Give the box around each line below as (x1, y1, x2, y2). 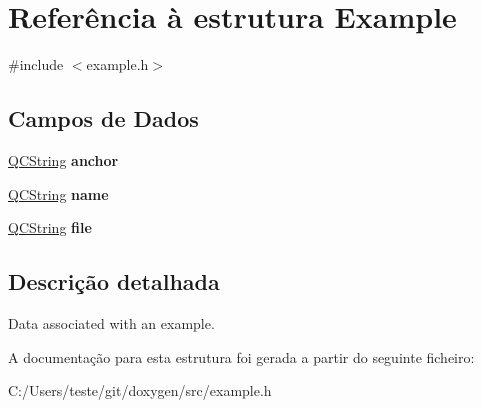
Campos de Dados (8, 103, 199, 134)
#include (8, 54, 64, 75)
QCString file (8, 217, 92, 238)
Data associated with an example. (8, 312, 215, 333)
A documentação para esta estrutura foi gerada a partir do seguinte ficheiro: (8, 346, 475, 367)
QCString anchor (8, 149, 119, 170)
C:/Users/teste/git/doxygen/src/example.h (8, 380, 272, 401)
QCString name (8, 183, 109, 204)
